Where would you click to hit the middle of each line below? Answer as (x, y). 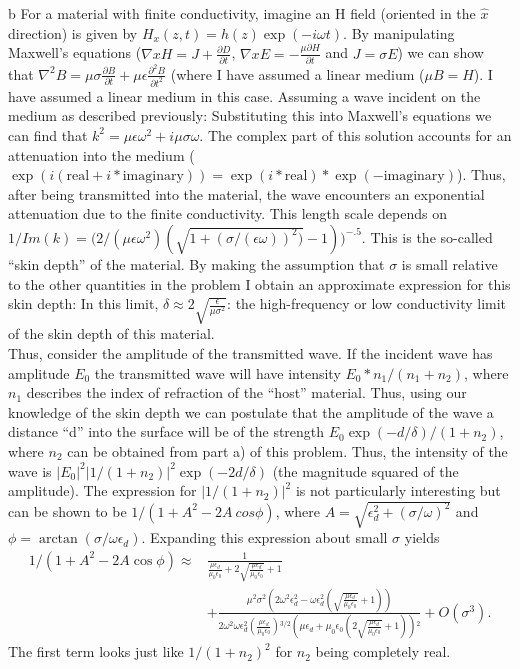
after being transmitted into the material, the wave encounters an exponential (246, 193)
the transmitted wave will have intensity (217, 372)
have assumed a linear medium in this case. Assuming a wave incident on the (244, 95)
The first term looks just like (96, 651)
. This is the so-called (427, 236)
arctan (58, 539)
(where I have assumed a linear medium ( (297, 73)
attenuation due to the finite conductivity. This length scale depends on (227, 213)
